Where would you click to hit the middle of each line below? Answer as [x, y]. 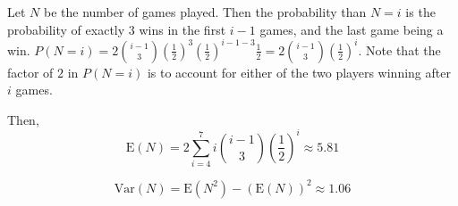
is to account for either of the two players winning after [299, 72]
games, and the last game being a [352, 29]
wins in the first [182, 29]
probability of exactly [66, 29]
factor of [30, 72]
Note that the [403, 49]
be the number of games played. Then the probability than [205, 12]
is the [420, 12]
